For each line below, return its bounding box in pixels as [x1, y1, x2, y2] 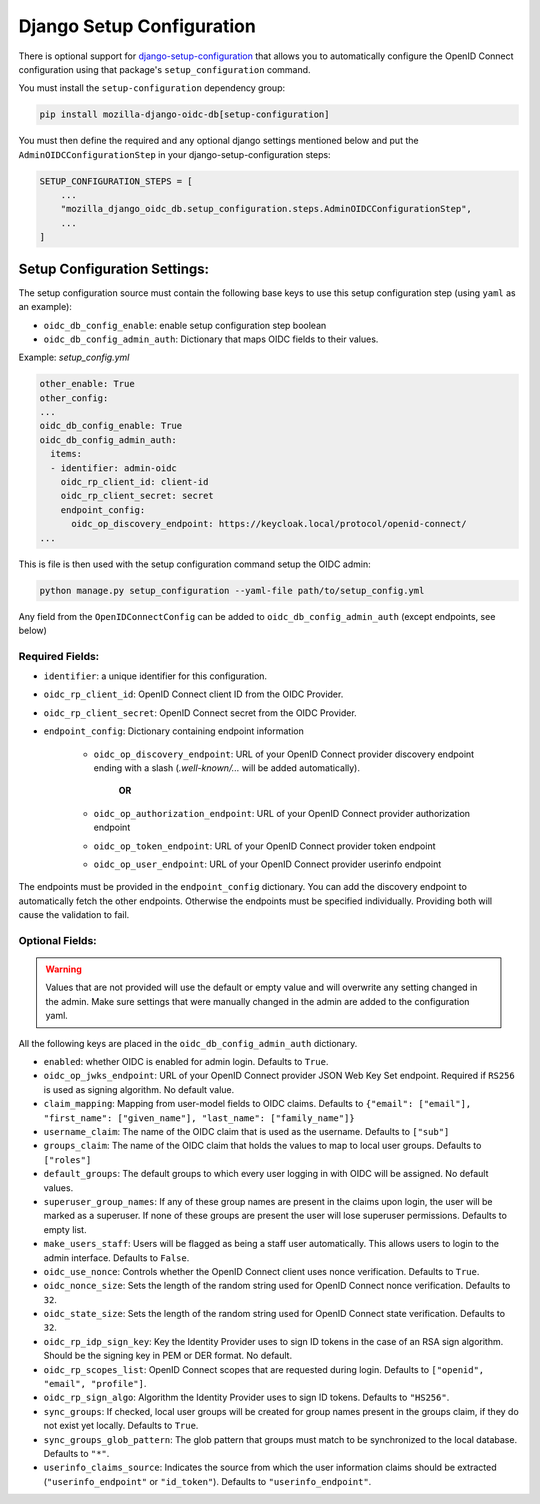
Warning [45, 963, 82, 975]
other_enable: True [39, 378, 135, 390]
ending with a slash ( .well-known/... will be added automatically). [93, 762, 360, 774]
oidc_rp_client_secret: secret [60, 490, 214, 502]
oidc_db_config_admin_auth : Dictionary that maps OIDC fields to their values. [43, 333, 379, 345]
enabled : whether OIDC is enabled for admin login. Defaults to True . [43, 1056, 329, 1068]
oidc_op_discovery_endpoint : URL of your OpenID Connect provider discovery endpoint [93, 748, 475, 760]
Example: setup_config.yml [18, 351, 130, 364]
